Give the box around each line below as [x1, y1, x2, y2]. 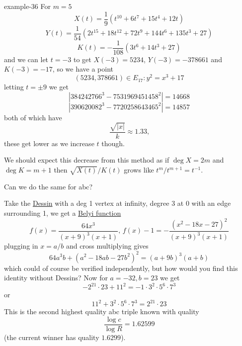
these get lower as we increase [4, 138, 94, 148]
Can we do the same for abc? [4, 181, 93, 191]
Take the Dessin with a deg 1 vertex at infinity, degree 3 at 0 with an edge [4, 198, 231, 208]
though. [101, 138, 125, 148]
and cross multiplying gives [66, 241, 149, 251]
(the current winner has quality [4, 332, 99, 342]
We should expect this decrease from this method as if [4, 155, 169, 165]
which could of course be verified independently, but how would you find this [4, 262, 238, 273]
